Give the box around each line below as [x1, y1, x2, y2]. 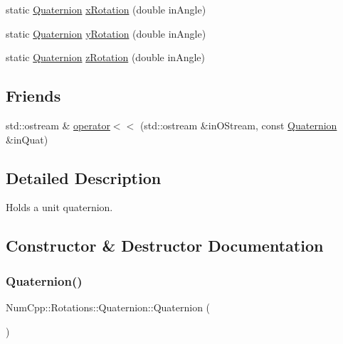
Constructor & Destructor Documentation [6, 235, 324, 257]
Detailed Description [6, 166, 162, 188]
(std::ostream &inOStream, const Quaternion [139, 117, 337, 132]
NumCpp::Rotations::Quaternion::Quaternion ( [6, 299, 211, 314]
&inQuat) [6, 131, 48, 146]
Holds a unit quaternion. [6, 200, 113, 215]
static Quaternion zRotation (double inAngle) [6, 50, 205, 65]
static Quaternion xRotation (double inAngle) [6, 2, 206, 16]
